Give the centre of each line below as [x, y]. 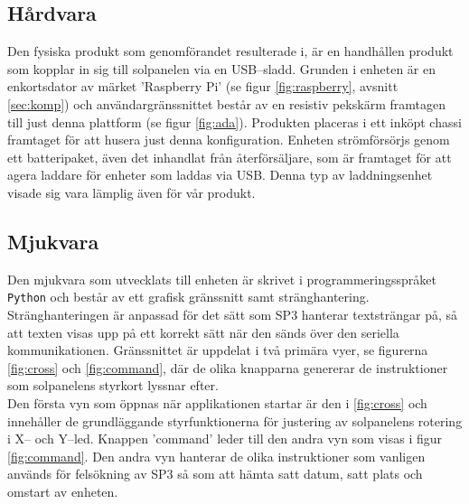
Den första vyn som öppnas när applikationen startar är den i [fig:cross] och [217, 402]
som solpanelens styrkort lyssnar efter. [113, 385]
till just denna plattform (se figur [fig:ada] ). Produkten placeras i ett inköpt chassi [234, 121]
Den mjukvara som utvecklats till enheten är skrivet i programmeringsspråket [222, 279]
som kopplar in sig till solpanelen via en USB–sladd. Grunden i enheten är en [222, 68]
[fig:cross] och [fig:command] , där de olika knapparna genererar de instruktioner [228, 367]
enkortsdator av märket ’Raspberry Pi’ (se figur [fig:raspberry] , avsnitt [203, 86]
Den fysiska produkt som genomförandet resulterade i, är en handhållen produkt [230, 51]
